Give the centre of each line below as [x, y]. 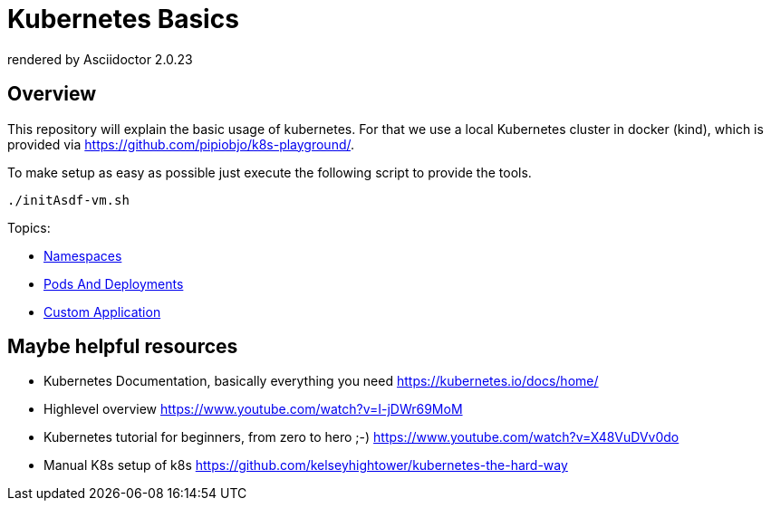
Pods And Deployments [114, 283]
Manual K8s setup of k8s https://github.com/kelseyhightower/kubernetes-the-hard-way [306, 465]
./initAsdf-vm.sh [68, 200]
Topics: [29, 227]
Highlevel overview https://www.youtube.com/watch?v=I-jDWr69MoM [253, 409]
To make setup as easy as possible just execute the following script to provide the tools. [270, 172]
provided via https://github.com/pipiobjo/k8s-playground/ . [181, 144]
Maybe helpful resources [123, 347]
